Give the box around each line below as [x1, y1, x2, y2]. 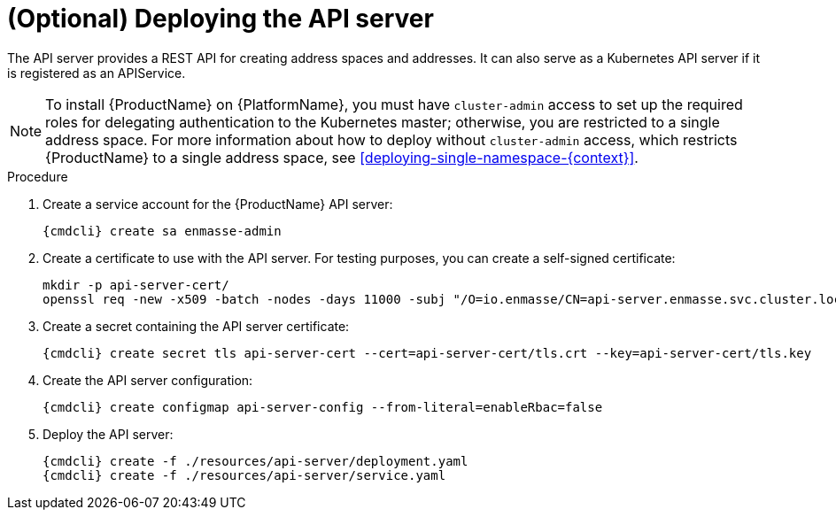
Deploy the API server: [43, 426, 174, 442]
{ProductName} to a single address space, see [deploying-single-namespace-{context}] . [45, 148, 639, 166]
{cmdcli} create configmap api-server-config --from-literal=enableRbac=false [43, 399, 603, 414]
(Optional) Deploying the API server [7, 4, 434, 34]
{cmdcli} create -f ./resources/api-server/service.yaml [43, 467, 446, 482]
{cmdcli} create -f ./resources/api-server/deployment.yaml [43, 453, 468, 468]
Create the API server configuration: [43, 372, 253, 388]
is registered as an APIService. [7, 65, 186, 81]
